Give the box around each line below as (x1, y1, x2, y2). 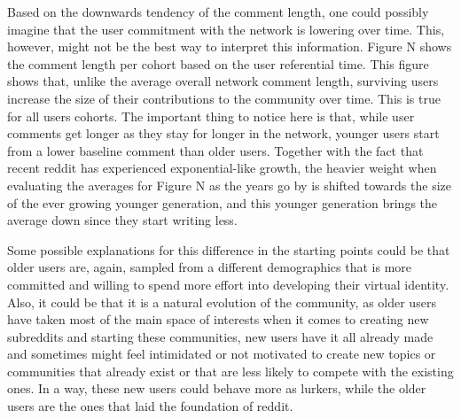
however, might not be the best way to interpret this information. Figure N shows (7, 37, 452, 56)
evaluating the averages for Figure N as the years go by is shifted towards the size (7, 175, 451, 194)
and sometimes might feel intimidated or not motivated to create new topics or (7, 344, 436, 363)
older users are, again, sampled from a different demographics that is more (7, 258, 412, 276)
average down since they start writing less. (7, 211, 238, 229)
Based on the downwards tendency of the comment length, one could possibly (7, 3, 429, 20)
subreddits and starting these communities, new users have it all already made (7, 327, 434, 345)
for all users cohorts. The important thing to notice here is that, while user (7, 106, 415, 125)
